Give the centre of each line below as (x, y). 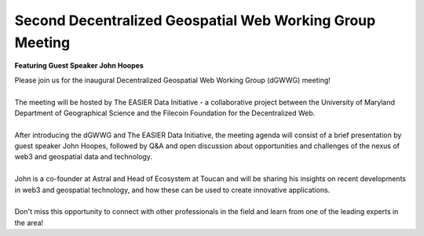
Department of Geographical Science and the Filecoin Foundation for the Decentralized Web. (165, 113)
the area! (29, 223)
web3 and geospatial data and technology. (84, 157)
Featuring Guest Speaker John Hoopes (79, 66)
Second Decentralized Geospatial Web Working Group (195, 20)
